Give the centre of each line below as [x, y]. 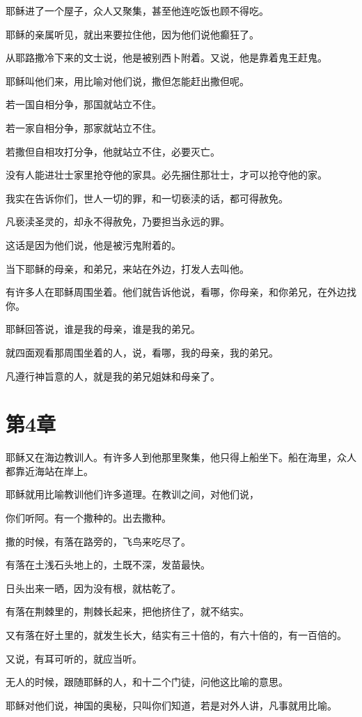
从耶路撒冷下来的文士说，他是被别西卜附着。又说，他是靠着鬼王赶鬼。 [166, 58]
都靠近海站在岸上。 [49, 470]
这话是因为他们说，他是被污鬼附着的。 [93, 244]
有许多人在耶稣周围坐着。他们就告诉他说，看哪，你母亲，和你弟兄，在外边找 [181, 292]
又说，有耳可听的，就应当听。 [74, 658]
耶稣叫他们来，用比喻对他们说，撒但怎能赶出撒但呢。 [127, 81]
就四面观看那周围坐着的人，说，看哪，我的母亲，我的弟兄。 [142, 352]
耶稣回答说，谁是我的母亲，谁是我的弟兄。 [103, 329]
